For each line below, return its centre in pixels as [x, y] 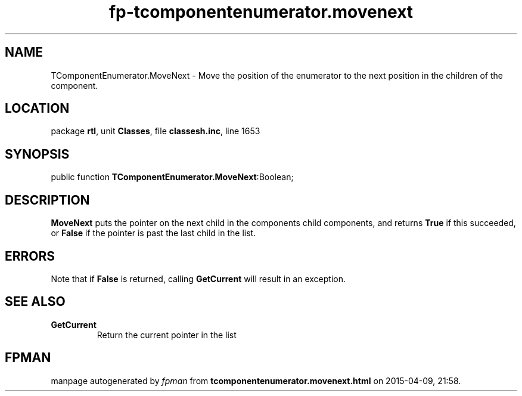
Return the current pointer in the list [167, 335]
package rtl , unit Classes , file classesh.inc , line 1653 [156, 131]
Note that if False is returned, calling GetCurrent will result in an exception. [198, 279]
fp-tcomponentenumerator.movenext [261, 12]
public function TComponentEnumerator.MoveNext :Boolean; [172, 177]
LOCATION [37, 109]
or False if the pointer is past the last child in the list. [153, 233]
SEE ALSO [35, 302]
